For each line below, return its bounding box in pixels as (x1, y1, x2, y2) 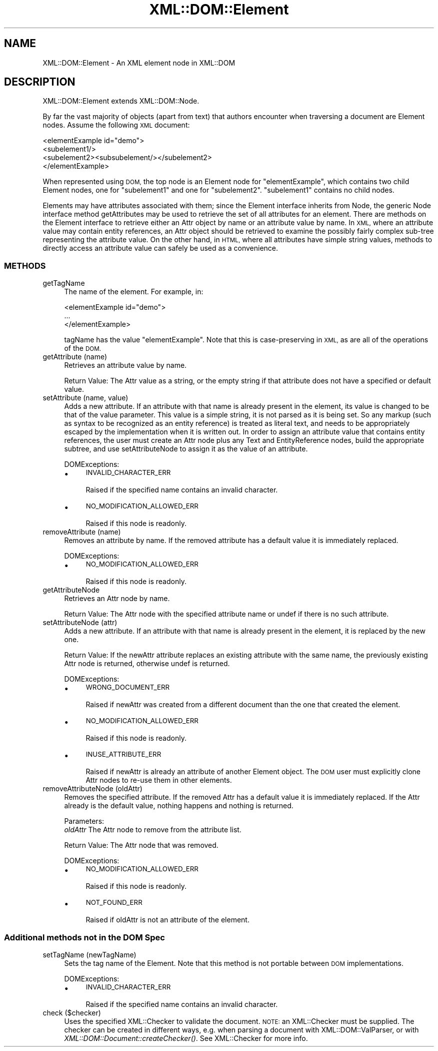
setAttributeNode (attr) (42, 618, 117, 627)
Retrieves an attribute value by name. (64, 361, 187, 370)
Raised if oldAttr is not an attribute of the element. (85, 915, 249, 924)
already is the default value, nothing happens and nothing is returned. (64, 801, 293, 810)
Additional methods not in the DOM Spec (4, 932, 165, 942)
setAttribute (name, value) (42, 393, 128, 402)
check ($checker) (42, 1008, 101, 1017)
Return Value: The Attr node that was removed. (64, 841, 218, 850)
